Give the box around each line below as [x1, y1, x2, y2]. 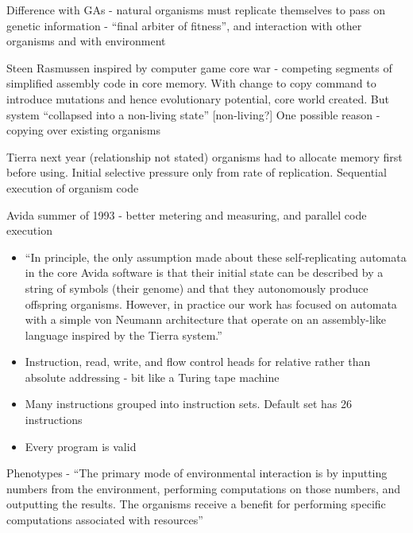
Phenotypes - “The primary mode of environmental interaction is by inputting [6, 465, 388, 481]
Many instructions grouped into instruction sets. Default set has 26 [25, 395, 352, 412]
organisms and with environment [6, 33, 166, 49]
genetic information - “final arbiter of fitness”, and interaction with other [6, 17, 362, 33]
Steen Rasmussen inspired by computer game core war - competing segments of [6, 59, 392, 76]
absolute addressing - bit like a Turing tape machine [25, 368, 280, 385]
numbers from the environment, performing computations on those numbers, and [6, 480, 401, 496]
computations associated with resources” [6, 512, 203, 528]
